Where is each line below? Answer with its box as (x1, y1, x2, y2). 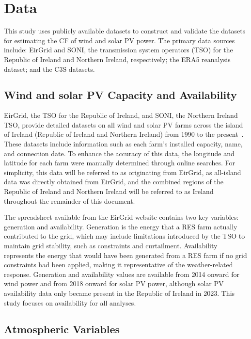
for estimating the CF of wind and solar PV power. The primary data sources (4, 35, 235, 45)
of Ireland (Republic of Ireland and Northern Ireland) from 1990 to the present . (4, 129, 244, 139)
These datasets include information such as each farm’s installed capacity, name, (4, 139, 243, 149)
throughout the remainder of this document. (4, 195, 135, 206)
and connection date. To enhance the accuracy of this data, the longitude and (4, 148, 235, 158)
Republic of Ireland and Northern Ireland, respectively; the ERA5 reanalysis (4, 54, 231, 64)
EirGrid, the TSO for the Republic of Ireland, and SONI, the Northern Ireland (4, 110, 238, 120)
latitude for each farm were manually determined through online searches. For (4, 158, 235, 168)
